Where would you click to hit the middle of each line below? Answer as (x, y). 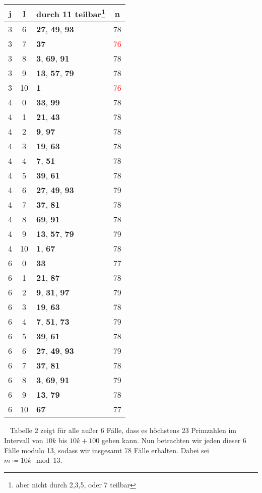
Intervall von (24, 440)
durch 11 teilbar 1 (71, 13)
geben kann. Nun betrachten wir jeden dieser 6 (174, 440)
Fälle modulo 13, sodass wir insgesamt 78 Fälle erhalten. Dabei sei (107, 450)
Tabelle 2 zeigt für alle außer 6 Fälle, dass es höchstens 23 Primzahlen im (123, 430)
